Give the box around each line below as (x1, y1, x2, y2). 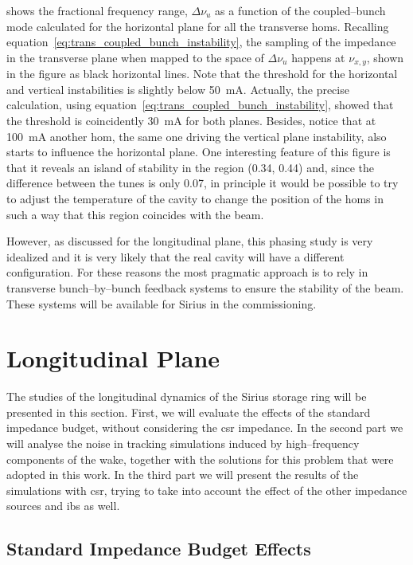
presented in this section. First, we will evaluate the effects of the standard (6, 403, 371, 420)
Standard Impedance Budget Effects (6, 536, 311, 561)
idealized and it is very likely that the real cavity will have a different (6, 248, 345, 265)
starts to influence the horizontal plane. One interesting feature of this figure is (6, 143, 391, 160)
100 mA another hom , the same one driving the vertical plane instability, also (6, 128, 387, 144)
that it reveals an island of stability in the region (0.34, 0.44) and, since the (6, 159, 375, 175)
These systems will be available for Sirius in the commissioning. (6, 295, 317, 312)
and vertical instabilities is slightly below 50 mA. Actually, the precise (6, 80, 349, 97)
